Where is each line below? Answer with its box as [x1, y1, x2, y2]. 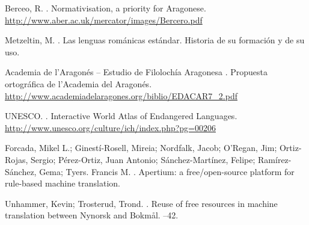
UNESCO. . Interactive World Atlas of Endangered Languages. [5, 109, 237, 122]
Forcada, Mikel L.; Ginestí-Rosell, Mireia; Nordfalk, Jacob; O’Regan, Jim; [5, 141, 277, 154]
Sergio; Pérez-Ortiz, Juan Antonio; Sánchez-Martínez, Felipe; [31, 153, 255, 165]
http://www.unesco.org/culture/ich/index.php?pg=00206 [5, 121, 216, 134]
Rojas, [5, 153, 28, 165]
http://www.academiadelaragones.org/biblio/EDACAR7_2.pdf [5, 89, 237, 102]
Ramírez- [258, 153, 292, 165]
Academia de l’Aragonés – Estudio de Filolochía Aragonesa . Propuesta [5, 66, 268, 78]
